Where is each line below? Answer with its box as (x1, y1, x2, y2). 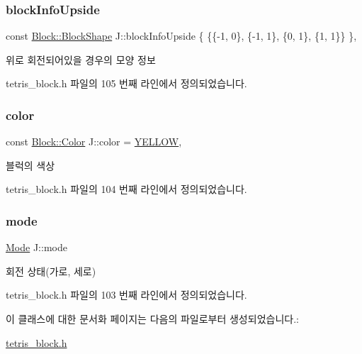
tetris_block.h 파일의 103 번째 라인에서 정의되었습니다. (6, 287, 247, 302)
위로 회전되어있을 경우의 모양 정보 (6, 52, 156, 67)
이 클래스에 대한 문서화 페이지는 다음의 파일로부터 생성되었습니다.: (6, 311, 299, 326)
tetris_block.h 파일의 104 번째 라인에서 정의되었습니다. (6, 182, 247, 197)
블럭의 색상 (6, 157, 55, 172)
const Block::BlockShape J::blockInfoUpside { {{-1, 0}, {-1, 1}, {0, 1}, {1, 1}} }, (6, 28, 357, 43)
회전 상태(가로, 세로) (6, 263, 96, 278)
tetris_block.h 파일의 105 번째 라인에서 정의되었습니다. (6, 76, 247, 91)
